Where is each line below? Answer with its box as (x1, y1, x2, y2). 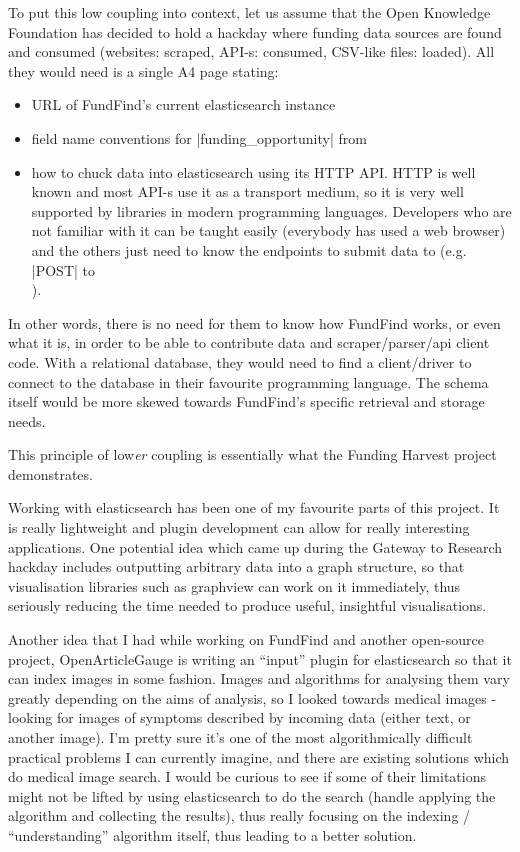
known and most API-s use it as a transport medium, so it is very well (31, 181, 464, 202)
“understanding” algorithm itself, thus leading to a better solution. (8, 824, 417, 845)
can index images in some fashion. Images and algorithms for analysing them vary (8, 668, 510, 689)
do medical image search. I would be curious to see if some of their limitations (8, 766, 487, 787)
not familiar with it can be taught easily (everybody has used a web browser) (31, 220, 506, 241)
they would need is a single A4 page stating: (8, 60, 279, 81)
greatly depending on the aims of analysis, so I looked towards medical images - (8, 687, 497, 708)
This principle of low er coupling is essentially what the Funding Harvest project (8, 444, 497, 465)
